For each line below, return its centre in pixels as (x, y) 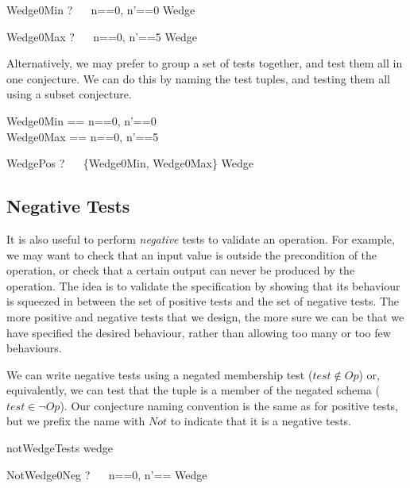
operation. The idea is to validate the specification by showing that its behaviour (203, 285)
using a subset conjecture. (69, 94)
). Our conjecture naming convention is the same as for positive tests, (229, 405)
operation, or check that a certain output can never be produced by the (181, 270)
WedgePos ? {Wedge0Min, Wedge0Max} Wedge (130, 163)
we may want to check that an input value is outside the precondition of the (192, 254)
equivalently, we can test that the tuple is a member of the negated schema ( (193, 390)
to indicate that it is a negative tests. (261, 421)
